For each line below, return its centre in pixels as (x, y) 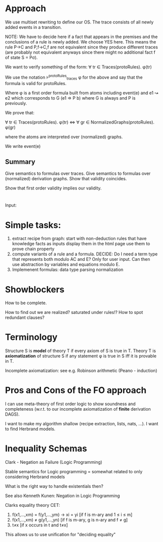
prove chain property (33, 249)
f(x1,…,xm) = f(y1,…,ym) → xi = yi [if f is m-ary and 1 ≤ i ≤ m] (72, 515)
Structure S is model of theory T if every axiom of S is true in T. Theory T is (81, 351)
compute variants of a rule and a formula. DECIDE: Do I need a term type (85, 254)
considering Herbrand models (35, 477)
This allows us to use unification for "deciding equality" (60, 535)
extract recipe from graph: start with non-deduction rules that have (79, 239)
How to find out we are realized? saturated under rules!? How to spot (74, 313)
